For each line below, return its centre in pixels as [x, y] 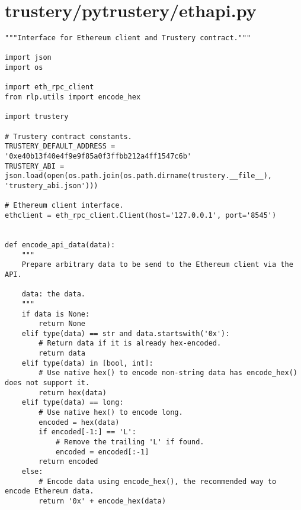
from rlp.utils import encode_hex [73, 97]
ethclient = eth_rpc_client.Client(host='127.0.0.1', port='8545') [141, 215]
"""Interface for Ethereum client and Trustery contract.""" [128, 38]
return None [62, 324]
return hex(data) [73, 393]
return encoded [68, 462]
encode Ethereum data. [49, 491]
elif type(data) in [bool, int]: [87, 363]
